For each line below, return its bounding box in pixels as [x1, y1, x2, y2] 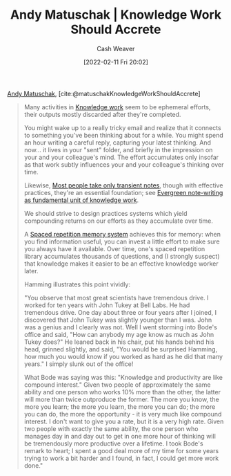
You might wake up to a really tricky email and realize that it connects [23, 123, 222, 131]
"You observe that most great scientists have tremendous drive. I [23, 293, 209, 302]
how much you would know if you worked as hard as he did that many [23, 352, 223, 360]
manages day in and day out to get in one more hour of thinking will [23, 432, 216, 440]
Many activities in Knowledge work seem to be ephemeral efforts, [23, 102, 211, 111]
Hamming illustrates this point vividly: [23, 280, 131, 289]
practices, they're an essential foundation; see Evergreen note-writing [23, 188, 223, 196]
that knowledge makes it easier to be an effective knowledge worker [23, 259, 219, 268]
